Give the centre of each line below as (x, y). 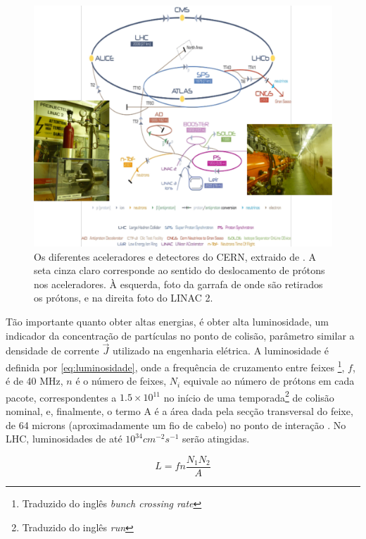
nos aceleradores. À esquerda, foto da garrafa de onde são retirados (178, 284)
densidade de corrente (52, 351)
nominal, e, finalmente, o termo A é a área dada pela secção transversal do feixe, (179, 411)
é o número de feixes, (121, 381)
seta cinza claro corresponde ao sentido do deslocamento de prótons (179, 270)
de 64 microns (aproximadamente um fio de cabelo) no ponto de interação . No (176, 425)
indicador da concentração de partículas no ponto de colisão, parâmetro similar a (180, 335)
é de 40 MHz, (34, 381)
